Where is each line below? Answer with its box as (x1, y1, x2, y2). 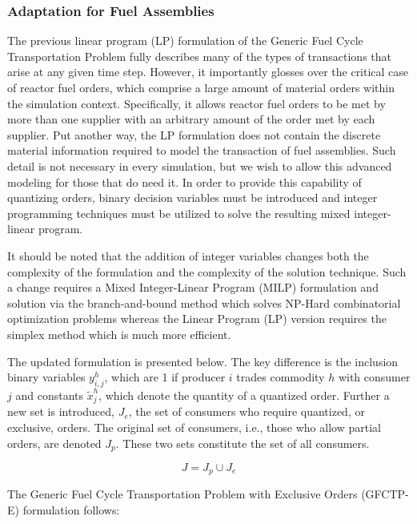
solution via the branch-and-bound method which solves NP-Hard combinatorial (7, 294, 401, 311)
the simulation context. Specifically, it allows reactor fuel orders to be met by (7, 95, 386, 111)
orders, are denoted (7, 434, 102, 451)
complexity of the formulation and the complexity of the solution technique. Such (7, 263, 407, 280)
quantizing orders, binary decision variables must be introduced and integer (7, 189, 378, 206)
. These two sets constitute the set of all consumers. (115, 434, 370, 451)
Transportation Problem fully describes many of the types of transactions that (7, 47, 392, 64)
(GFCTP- (361, 486, 409, 502)
